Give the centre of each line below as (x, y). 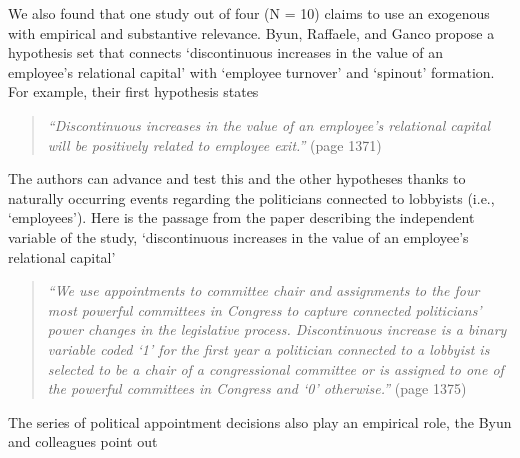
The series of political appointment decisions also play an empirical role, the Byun (260, 421)
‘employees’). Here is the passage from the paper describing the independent (241, 217)
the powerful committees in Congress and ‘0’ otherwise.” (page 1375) (257, 388)
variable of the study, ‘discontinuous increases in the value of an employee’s (238, 236)
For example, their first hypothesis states (133, 91)
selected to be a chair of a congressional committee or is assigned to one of (275, 368)
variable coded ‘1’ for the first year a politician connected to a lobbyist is (268, 348)
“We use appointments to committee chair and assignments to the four (263, 290)
